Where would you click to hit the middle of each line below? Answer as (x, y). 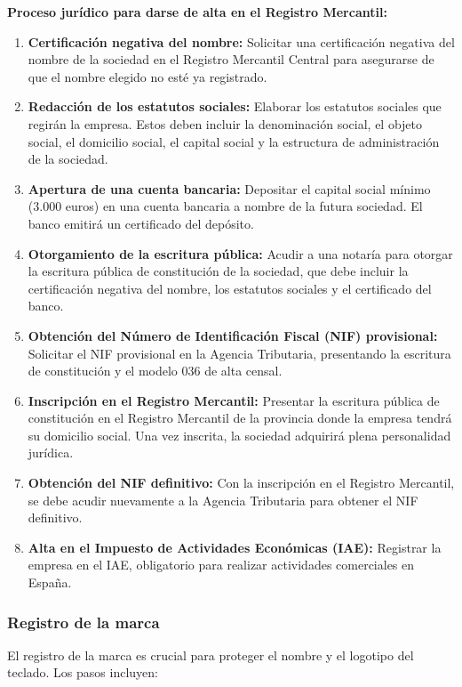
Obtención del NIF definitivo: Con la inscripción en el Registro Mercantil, (241, 483)
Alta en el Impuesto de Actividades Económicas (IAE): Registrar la (235, 547)
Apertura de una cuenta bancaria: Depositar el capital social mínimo (229, 188)
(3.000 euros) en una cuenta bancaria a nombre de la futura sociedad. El (225, 206)
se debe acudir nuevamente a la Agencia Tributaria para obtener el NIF (223, 500)
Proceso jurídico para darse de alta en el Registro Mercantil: (197, 12)
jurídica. (51, 453)
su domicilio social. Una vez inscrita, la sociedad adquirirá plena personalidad (239, 435)
